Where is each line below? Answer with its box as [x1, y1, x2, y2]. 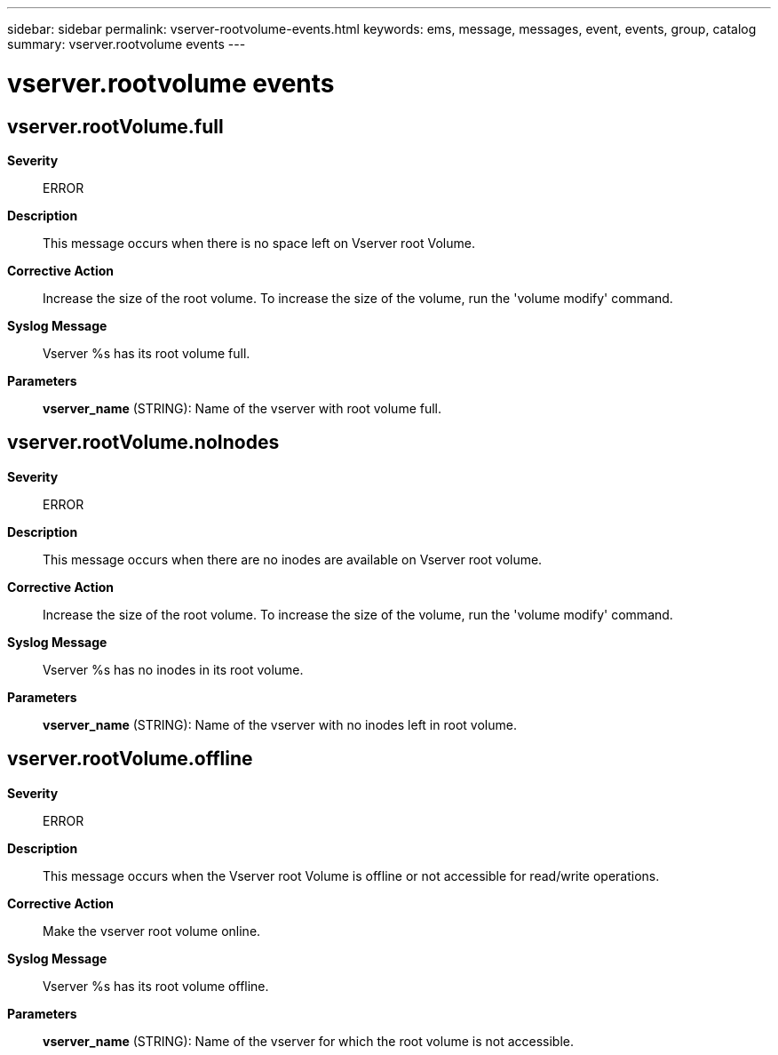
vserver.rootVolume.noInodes [7, 431, 280, 454]
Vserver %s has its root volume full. [43, 345, 250, 361]
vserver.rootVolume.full [7, 115, 224, 138]
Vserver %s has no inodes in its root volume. [43, 661, 304, 677]
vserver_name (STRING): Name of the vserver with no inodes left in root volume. [43, 716, 517, 732]
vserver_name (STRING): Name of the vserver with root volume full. [43, 400, 442, 416]
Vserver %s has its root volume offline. [43, 978, 269, 994]
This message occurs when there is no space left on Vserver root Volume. [43, 235, 475, 251]
